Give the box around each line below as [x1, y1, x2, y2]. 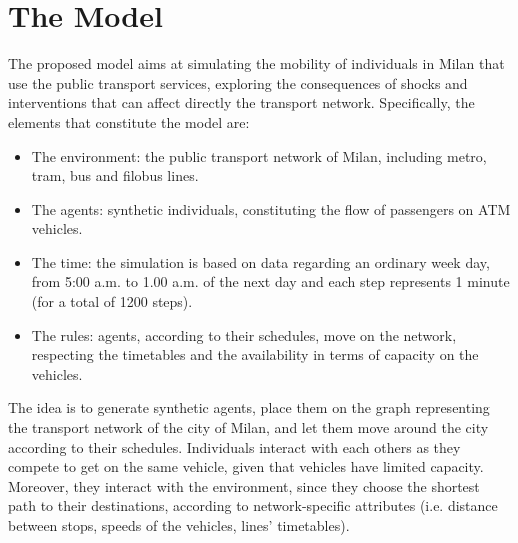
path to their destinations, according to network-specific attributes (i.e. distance [8, 495, 498, 516]
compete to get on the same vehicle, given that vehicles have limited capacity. [8, 456, 484, 477]
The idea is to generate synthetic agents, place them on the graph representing [8, 397, 490, 418]
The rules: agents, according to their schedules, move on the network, [31, 324, 457, 345]
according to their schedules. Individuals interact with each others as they [8, 436, 461, 457]
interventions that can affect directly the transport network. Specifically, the [8, 92, 475, 113]
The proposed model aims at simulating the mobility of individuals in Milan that [8, 53, 505, 74]
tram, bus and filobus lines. [31, 165, 199, 186]
